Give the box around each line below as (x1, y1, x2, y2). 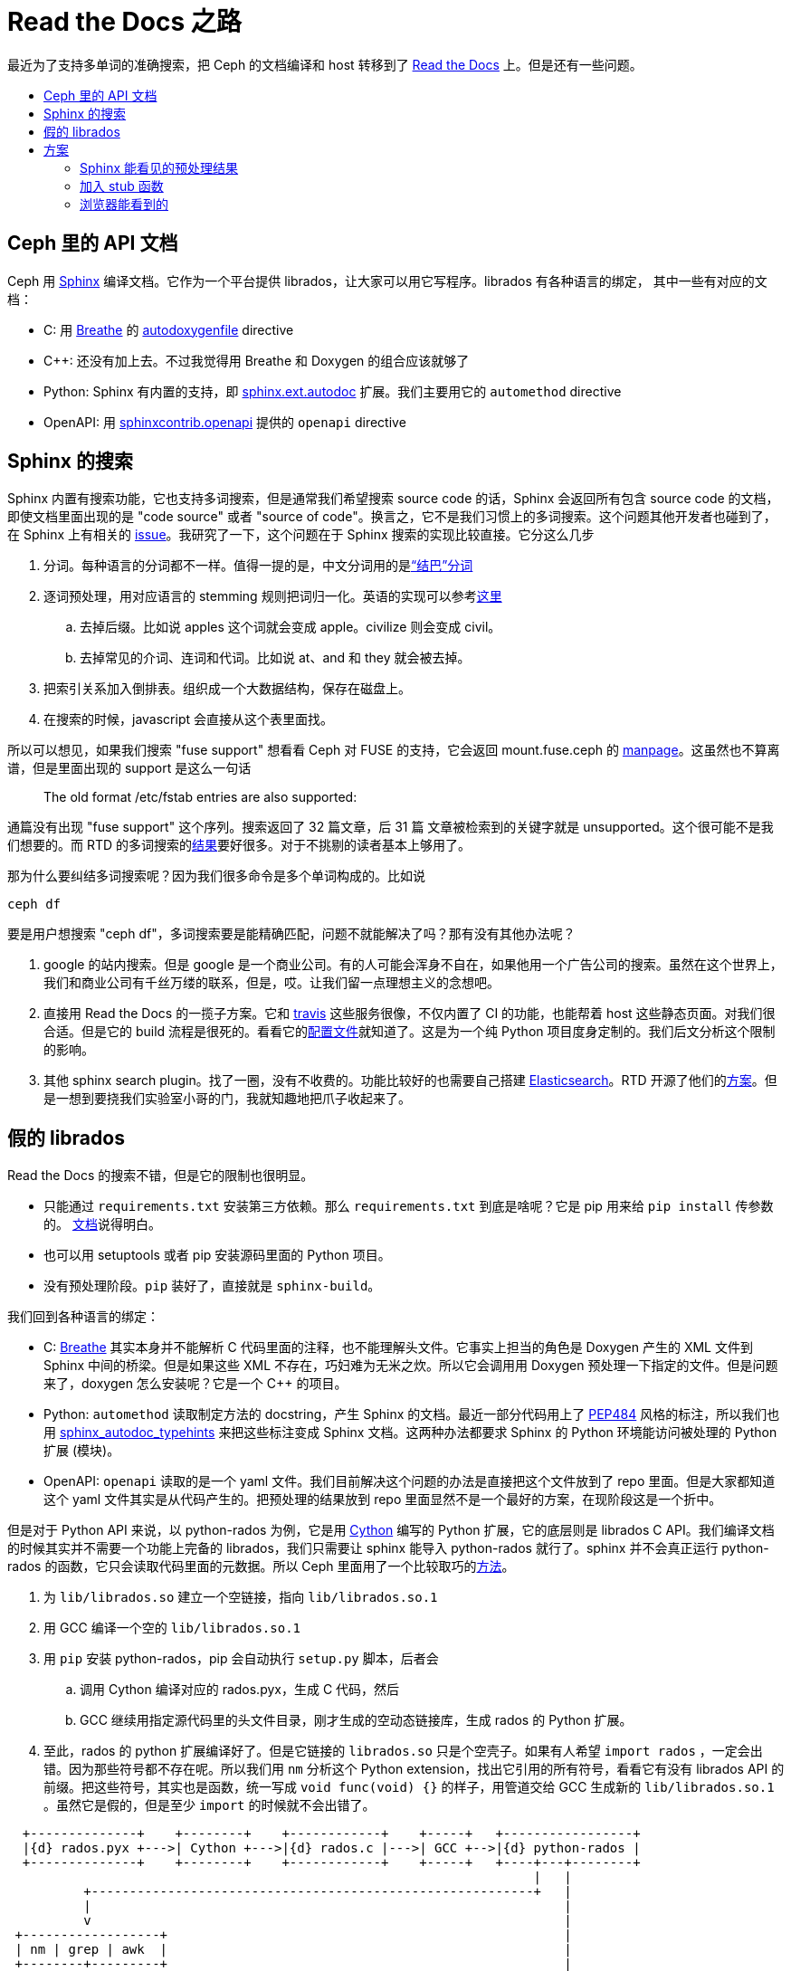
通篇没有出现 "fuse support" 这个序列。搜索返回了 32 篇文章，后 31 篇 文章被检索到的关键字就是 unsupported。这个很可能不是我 (7, 819, 774, 835)
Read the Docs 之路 (7, 6, 242, 37)
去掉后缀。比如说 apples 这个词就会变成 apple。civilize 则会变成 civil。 (80, 619, 501, 635)
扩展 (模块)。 (43, 1443, 120, 1459)
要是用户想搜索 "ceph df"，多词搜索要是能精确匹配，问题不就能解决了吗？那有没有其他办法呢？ (7, 926, 576, 942)
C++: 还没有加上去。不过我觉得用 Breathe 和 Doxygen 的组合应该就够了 (43, 352, 470, 368)
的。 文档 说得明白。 (43, 1216, 161, 1233)
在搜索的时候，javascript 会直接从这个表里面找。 (43, 711, 333, 728)
